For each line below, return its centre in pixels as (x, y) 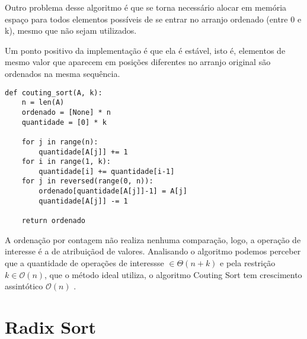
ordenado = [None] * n (66, 112)
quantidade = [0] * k (64, 122)
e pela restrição (248, 262)
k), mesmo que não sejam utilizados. (71, 30)
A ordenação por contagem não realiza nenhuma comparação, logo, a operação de (153, 239)
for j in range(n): (60, 142)
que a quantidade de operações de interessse (84, 262)
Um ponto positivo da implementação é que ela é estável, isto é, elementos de (145, 50)
